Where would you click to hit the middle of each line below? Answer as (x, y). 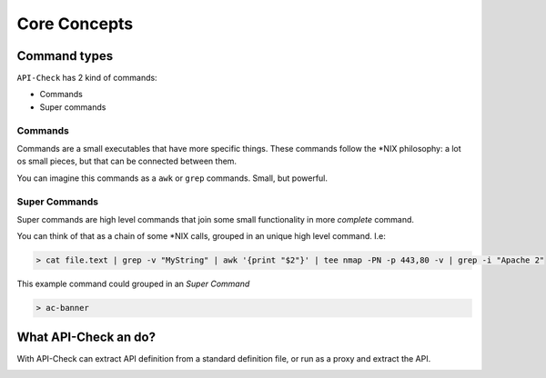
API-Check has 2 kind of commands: (87, 78)
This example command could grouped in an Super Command (133, 284)
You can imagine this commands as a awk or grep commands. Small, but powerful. (172, 178)
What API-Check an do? (86, 337)
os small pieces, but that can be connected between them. (126, 161)
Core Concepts (75, 24)
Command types (65, 56)
